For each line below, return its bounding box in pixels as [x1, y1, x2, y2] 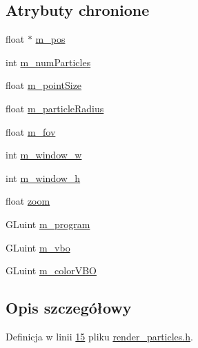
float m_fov [6, 124, 56, 139]
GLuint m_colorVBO [6, 263, 97, 278]
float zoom [6, 194, 50, 208]
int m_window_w [6, 147, 82, 162]
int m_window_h [6, 170, 81, 185]
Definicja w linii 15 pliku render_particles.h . [6, 329, 193, 343]
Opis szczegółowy [6, 297, 132, 318]
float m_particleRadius [6, 101, 104, 115]
